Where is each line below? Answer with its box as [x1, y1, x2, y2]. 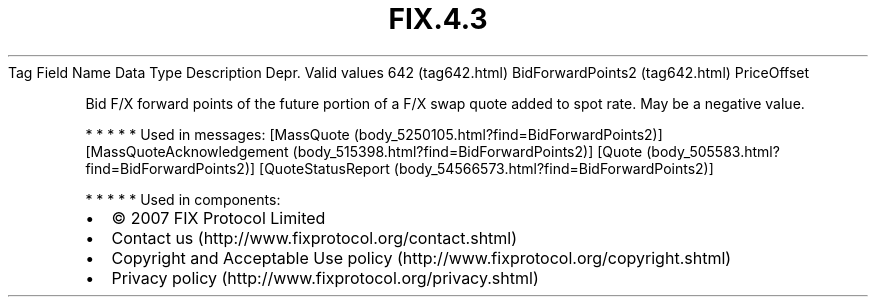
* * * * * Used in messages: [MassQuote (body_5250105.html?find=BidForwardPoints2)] [85, 125, 663, 143]
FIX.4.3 [388, 2, 488, 36]
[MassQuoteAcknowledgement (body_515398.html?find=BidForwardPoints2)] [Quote [85, 142, 643, 160]
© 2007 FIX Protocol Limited [111, 207, 326, 228]
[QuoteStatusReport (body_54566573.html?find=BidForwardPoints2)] [259, 159, 714, 177]
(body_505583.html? [646, 142, 780, 160]
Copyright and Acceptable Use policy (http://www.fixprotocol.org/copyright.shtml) [111, 247, 732, 268]
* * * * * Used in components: [85, 190, 281, 208]
